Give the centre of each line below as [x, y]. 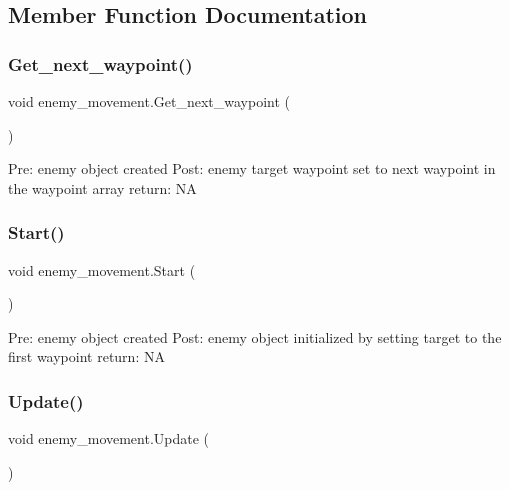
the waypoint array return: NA [102, 187]
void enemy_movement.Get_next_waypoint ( [149, 101]
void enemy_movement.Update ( [109, 438]
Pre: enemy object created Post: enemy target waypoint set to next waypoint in [252, 168]
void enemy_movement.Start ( [102, 269]
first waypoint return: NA [86, 356]
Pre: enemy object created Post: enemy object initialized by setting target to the [255, 336]
